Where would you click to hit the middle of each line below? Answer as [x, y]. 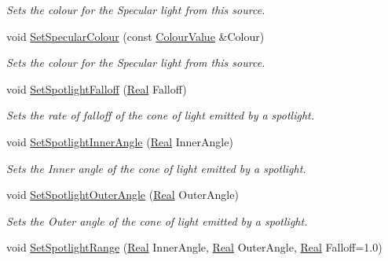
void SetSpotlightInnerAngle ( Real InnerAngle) [120, 141]
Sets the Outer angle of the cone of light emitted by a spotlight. [157, 221]
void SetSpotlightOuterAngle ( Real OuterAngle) [123, 195]
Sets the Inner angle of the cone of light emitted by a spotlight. [156, 168]
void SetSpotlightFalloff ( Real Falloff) [97, 88]
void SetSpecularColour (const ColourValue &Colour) [135, 36]
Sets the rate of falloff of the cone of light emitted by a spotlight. [161, 115]
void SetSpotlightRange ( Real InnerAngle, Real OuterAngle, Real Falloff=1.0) [194, 247]
